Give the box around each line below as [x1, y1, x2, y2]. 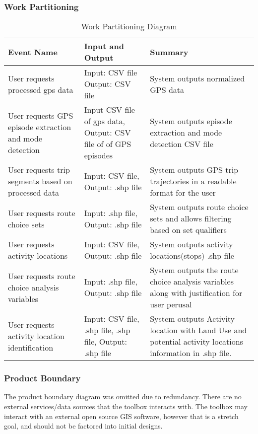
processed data [8, 187, 59, 199]
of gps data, [84, 115, 125, 127]
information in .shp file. [150, 347, 232, 359]
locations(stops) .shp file [150, 250, 234, 262]
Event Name [8, 46, 58, 58]
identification [8, 341, 54, 353]
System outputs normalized [150, 72, 245, 84]
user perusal [150, 298, 192, 310]
